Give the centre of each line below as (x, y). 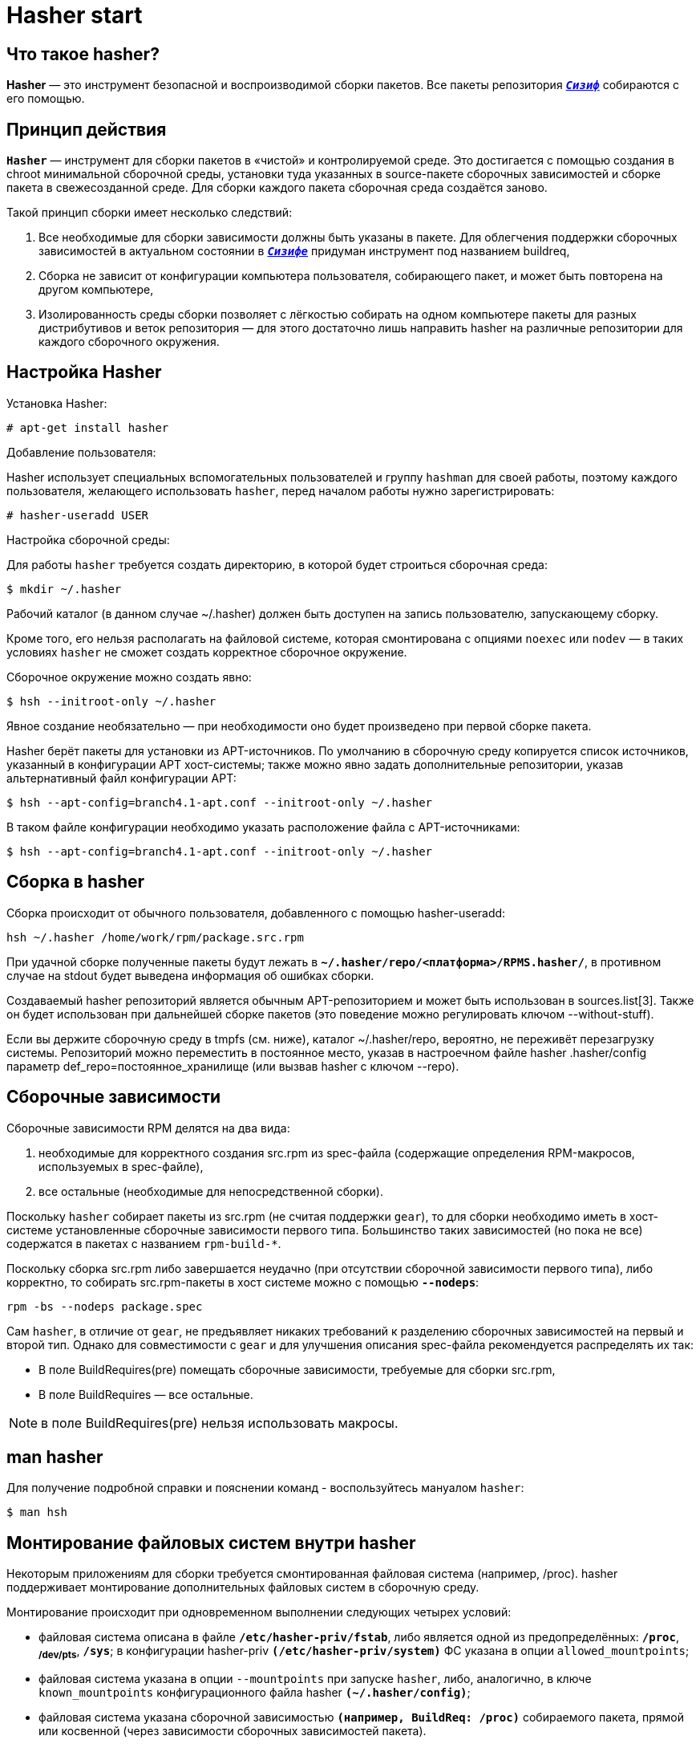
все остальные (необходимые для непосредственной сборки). (211, 1191)
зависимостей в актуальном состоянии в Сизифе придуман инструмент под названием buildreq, (304, 251)
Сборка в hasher (76, 882)
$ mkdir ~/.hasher (64, 589)
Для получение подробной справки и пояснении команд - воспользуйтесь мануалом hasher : (265, 1488)
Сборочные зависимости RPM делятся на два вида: (148, 1128)
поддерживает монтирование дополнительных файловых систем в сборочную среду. (243, 1587)
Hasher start (75, 15)
